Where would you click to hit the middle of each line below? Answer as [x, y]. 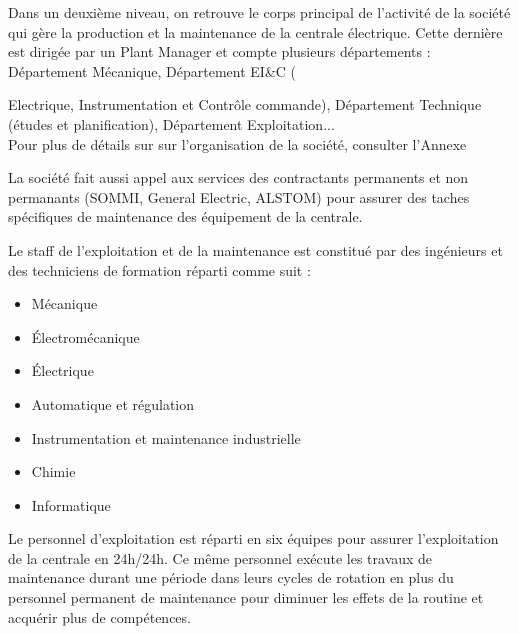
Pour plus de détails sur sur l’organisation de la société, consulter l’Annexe [237, 143]
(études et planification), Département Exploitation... [171, 123]
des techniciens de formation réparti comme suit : [159, 269]
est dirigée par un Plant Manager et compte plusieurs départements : [219, 51]
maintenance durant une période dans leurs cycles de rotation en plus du [231, 577]
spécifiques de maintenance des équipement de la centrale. [185, 216]
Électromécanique [85, 336]
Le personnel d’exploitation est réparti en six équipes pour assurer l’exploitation [253, 538]
